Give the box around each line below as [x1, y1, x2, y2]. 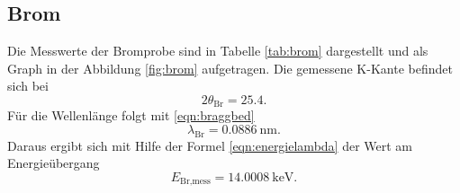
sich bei [7, 76, 49, 95]
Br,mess [180, 177, 211, 187]
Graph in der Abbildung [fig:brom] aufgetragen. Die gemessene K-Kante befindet [7, 58, 453, 77]
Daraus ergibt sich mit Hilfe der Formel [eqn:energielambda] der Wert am [7, 136, 413, 154]
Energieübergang [7, 154, 100, 172]
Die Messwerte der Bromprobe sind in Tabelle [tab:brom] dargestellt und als [7, 41, 428, 60]
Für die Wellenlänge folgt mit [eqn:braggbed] [7, 106, 255, 125]
